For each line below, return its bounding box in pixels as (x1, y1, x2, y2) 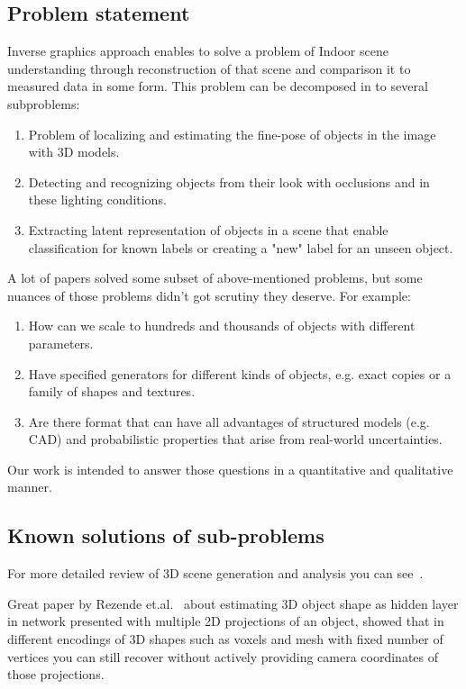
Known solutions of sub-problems (7, 521, 324, 549)
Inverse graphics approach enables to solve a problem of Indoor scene (7, 41, 388, 60)
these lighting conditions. (28, 190, 167, 209)
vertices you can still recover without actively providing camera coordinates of (7, 647, 439, 666)
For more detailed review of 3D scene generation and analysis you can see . (7, 564, 424, 583)
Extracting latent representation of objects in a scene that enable (28, 220, 388, 239)
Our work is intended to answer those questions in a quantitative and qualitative (7, 459, 453, 478)
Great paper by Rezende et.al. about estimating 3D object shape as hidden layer (7, 594, 459, 612)
